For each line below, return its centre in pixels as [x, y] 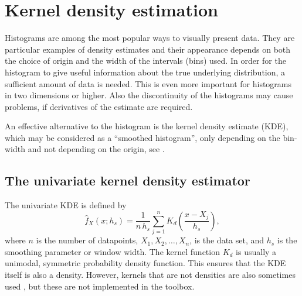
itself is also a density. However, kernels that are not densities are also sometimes [150, 274]
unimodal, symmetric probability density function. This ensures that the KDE [145, 263]
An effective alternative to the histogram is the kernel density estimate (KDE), [147, 126]
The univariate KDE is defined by [66, 205]
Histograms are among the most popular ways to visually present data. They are [150, 38]
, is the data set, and [227, 240]
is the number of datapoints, [87, 240]
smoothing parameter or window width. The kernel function [112, 251]
